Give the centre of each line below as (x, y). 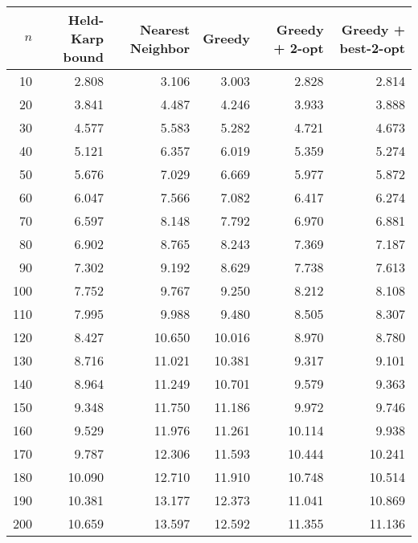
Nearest (165, 29)
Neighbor (160, 47)
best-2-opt (372, 47)
